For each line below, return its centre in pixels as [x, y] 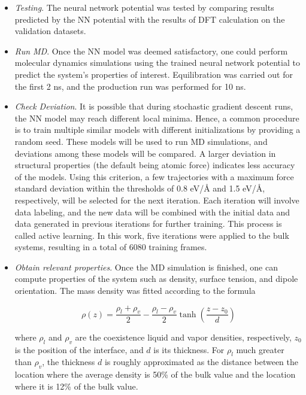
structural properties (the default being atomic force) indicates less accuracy [155, 165]
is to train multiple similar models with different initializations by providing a [157, 130]
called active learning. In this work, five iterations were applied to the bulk [152, 235]
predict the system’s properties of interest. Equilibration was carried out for [154, 74]
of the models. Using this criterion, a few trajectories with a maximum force [154, 176]
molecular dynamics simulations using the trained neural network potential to [157, 63]
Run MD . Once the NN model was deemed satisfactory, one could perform [151, 51]
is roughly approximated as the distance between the [202, 362]
